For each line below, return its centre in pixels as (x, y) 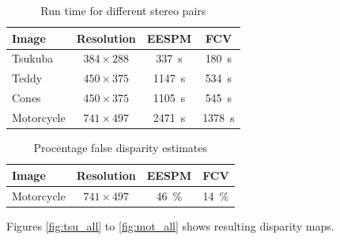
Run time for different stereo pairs (123, 10)
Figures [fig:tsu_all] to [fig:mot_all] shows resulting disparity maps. (170, 225)
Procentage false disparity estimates (121, 148)
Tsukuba (33, 58)
